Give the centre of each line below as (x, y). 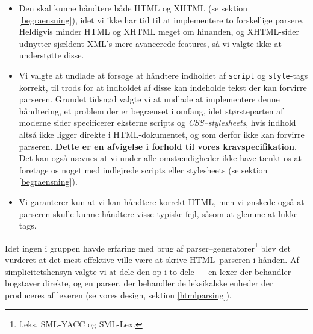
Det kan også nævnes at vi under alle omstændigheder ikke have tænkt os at (160, 158)
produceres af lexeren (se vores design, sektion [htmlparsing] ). (118, 295)
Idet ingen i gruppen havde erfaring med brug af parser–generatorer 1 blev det (148, 247)
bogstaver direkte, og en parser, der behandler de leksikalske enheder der (139, 283)
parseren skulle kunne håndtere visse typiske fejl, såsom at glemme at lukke (158, 213)
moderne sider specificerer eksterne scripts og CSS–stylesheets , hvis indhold (157, 122)
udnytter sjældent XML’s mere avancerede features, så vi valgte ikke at (150, 43)
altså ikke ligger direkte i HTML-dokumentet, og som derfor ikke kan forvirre (162, 134)
